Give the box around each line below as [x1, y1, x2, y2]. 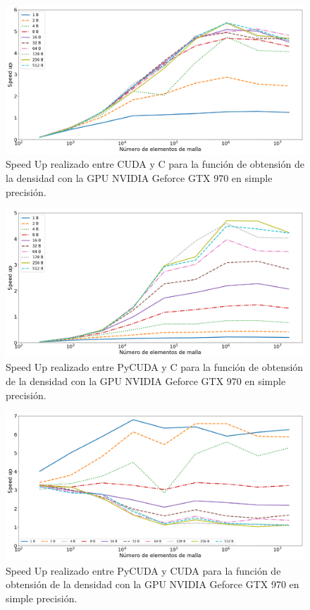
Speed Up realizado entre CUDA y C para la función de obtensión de [6, 157, 304, 171]
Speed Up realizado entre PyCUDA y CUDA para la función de [6, 563, 281, 578]
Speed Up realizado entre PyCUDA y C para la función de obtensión [6, 360, 304, 374]
